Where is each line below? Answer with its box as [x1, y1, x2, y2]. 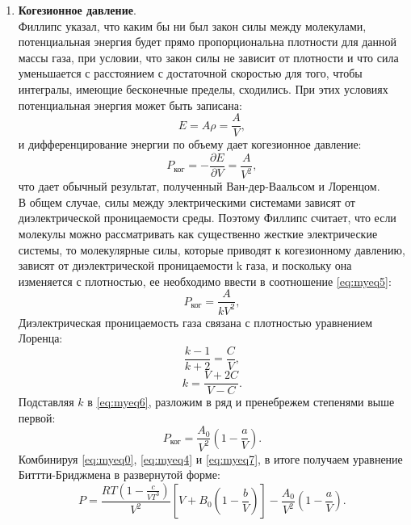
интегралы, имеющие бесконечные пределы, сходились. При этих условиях [18, 80, 388, 97]
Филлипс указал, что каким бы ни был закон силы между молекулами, [18, 17, 367, 34]
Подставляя [18, 393, 74, 410]
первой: [18, 409, 56, 426]
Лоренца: [18, 330, 63, 346]
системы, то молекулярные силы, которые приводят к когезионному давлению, [18, 241, 405, 258]
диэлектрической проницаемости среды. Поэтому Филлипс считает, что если [18, 209, 396, 226]
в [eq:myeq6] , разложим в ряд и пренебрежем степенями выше [87, 393, 395, 410]
